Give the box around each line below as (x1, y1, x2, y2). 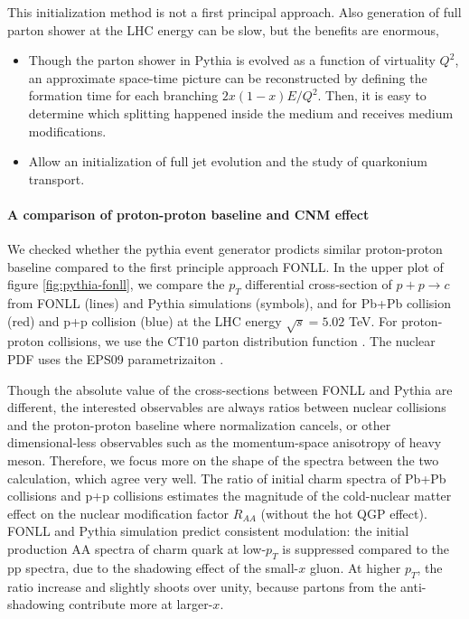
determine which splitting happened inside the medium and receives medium (28, 103, 454, 122)
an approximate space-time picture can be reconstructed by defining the (28, 68, 427, 87)
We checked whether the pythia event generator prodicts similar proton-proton (7, 239, 443, 258)
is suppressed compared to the (282, 539, 450, 558)
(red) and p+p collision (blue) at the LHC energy (7, 311, 282, 330)
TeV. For (348, 311, 398, 330)
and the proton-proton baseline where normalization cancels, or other (7, 415, 391, 434)
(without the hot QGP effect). (260, 503, 427, 522)
